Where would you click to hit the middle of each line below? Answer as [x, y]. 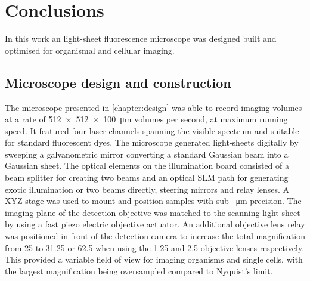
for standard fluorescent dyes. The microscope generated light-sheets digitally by [152, 142]
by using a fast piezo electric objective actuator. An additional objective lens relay [155, 224]
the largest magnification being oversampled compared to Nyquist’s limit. [139, 271]
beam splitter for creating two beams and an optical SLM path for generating [147, 177]
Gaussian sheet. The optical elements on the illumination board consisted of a [147, 166]
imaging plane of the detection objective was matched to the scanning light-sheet [153, 212]
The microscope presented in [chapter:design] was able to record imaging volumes [154, 107]
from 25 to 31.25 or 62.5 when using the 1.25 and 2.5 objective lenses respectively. [155, 247]
